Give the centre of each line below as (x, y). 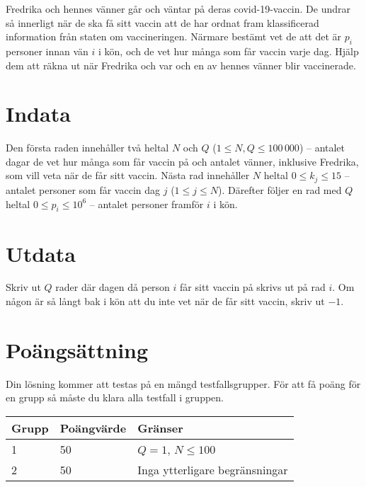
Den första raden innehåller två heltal (87, 148)
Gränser (160, 428)
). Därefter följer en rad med (280, 189)
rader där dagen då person (113, 287)
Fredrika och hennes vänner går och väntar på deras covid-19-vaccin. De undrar (178, 8)
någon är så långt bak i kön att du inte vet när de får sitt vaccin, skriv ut (165, 301)
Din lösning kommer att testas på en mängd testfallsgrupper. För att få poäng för (183, 383)
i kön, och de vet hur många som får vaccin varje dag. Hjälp (229, 51)
